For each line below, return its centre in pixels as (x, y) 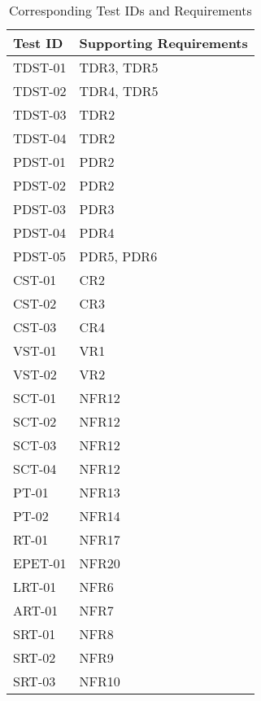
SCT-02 (35, 421)
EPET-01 (40, 563)
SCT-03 (35, 445)
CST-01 (35, 280)
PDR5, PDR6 (118, 256)
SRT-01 (35, 634)
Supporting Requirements (163, 43)
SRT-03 (35, 681)
